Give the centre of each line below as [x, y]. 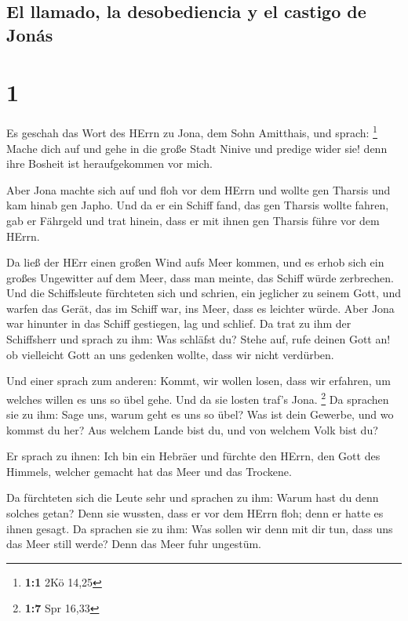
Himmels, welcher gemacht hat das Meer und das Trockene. [149, 471]
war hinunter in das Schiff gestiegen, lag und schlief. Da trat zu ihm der [179, 323]
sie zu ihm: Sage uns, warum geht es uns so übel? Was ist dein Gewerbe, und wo [200, 414]
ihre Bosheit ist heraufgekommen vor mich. [109, 163]
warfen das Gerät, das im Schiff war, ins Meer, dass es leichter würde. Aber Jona [200, 308]
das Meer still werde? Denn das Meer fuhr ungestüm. [134, 544]
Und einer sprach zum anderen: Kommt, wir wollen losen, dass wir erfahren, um [199, 381]
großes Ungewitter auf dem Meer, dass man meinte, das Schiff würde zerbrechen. [200, 277]
